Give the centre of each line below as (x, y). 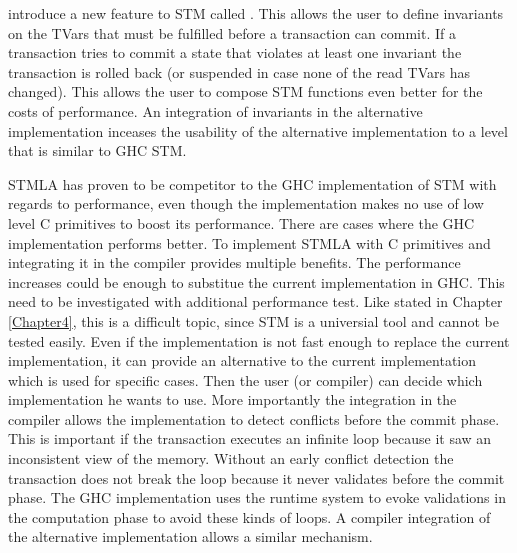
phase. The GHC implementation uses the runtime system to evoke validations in (257, 497)
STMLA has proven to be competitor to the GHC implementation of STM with (252, 183)
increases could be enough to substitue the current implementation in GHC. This (256, 281)
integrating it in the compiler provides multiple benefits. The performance (234, 262)
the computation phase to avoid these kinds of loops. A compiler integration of (249, 516)
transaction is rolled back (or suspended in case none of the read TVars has (239, 71)
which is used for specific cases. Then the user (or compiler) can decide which (245, 379)
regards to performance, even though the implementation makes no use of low (246, 203)
